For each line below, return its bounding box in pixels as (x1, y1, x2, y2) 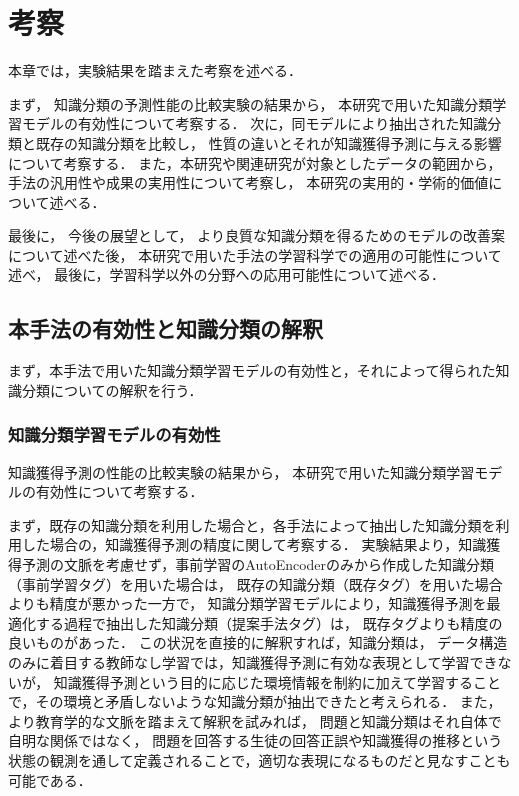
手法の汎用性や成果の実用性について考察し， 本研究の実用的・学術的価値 (8, 172, 489, 193)
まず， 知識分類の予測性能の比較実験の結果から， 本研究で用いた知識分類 (8, 93, 493, 114)
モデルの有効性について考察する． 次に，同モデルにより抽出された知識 (21, 113, 488, 134)
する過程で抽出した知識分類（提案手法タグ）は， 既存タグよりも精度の (35, 612, 503, 633)
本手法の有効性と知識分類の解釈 (8, 313, 323, 344)
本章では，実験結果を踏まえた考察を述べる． (8, 60, 302, 81)
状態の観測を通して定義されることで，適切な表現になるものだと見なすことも (8, 749, 511, 770)
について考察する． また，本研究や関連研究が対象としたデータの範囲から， (8, 152, 502, 173)
